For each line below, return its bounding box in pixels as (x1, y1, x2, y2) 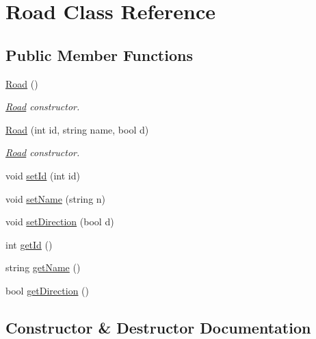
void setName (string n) (5, 191, 106, 205)
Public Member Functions (5, 44, 193, 65)
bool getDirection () (5, 283, 89, 297)
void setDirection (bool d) (5, 214, 114, 229)
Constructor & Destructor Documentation (5, 316, 311, 338)
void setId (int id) (5, 168, 80, 182)
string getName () (5, 260, 81, 275)
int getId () (5, 237, 53, 251)
